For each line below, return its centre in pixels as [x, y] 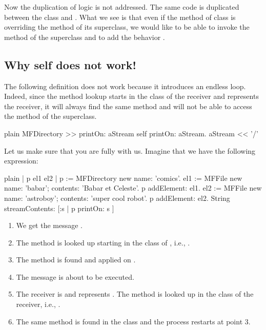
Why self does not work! [70, 64]
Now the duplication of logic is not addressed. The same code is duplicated [122, 7]
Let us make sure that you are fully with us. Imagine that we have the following [130, 150]
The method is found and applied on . [76, 260]
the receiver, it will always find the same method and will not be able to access [128, 106]
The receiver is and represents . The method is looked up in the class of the [135, 294]
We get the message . [49, 225]
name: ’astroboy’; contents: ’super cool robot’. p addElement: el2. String [117, 198]
